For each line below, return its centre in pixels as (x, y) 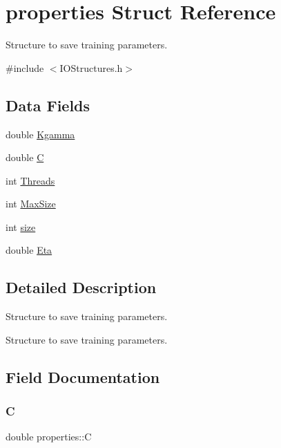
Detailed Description (81, 287)
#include (25, 67)
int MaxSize (31, 204)
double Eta (29, 250)
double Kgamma (40, 134)
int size (21, 226)
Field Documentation (83, 376)
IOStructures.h (91, 67)
